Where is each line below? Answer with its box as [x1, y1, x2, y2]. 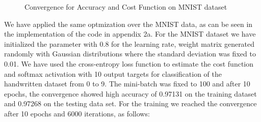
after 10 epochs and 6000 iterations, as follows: [4, 108, 150, 118]
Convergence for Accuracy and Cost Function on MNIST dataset [24, 2, 227, 12]
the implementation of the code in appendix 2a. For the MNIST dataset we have [4, 28, 256, 39]
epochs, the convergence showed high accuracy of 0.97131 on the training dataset [4, 88, 257, 99]
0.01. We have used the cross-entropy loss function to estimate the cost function [4, 58, 254, 69]
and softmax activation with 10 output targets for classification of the [4, 68, 222, 79]
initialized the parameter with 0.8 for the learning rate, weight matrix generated [4, 38, 255, 49]
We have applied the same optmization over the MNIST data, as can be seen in [4, 18, 253, 29]
